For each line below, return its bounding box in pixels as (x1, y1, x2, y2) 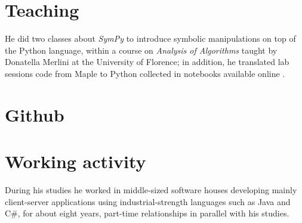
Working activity (5, 149, 146, 174)
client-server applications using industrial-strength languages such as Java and (5, 195, 291, 207)
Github (5, 102, 64, 126)
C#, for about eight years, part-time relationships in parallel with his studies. (5, 207, 289, 219)
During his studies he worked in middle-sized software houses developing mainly (5, 184, 297, 196)
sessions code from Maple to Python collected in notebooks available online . (5, 67, 285, 79)
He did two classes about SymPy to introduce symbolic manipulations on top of (5, 32, 296, 45)
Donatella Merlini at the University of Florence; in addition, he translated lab (5, 55, 289, 68)
